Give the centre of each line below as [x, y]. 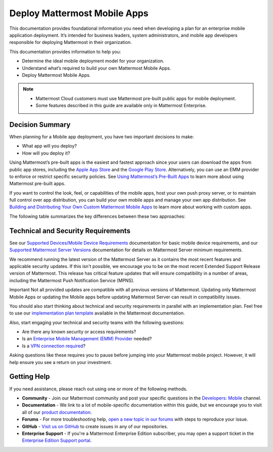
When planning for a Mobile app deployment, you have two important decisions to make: [102, 137]
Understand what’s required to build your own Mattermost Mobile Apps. [97, 68]
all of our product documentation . [57, 412]
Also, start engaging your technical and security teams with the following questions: [97, 322]
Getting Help [30, 377]
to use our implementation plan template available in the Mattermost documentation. [97, 313]
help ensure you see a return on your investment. [61, 362]
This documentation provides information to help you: [65, 52]
